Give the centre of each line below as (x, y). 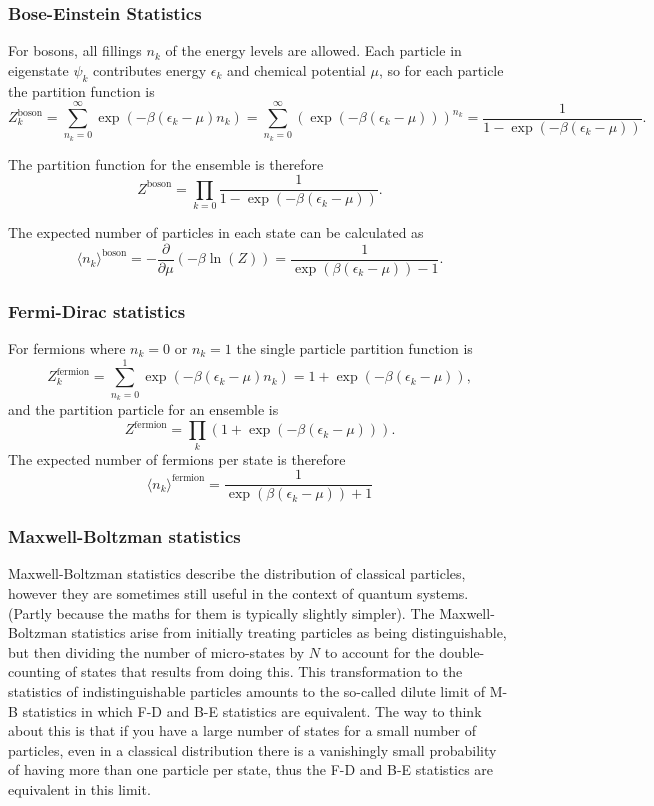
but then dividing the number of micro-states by (156, 651)
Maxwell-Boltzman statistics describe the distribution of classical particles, (237, 573)
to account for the (379, 651)
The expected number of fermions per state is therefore (177, 458)
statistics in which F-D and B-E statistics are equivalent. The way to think (252, 710)
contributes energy (150, 69)
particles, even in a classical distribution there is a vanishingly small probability (252, 749)
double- (462, 651)
